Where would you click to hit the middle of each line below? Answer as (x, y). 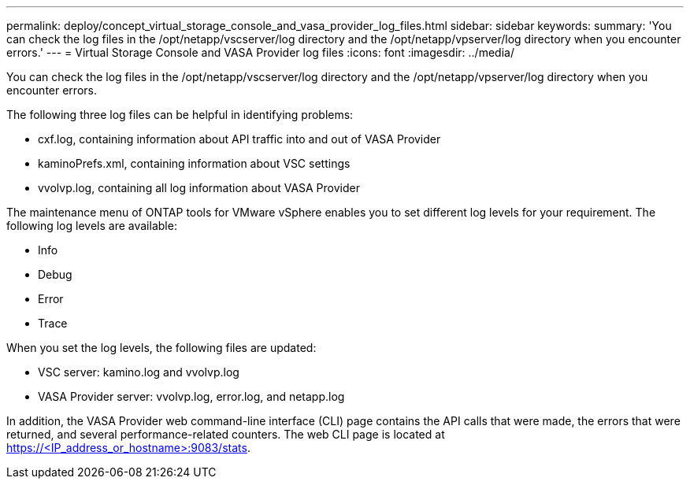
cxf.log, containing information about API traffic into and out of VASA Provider (239, 139)
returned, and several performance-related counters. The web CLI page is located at (226, 434)
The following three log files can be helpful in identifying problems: (180, 115)
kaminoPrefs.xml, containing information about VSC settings (194, 163)
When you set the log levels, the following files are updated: (161, 348)
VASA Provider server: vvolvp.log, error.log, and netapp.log (191, 396)
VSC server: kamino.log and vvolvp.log (139, 372)
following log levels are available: (92, 226)
